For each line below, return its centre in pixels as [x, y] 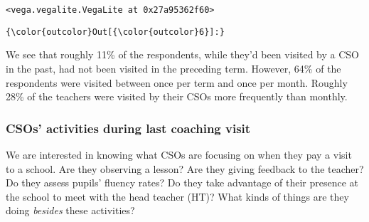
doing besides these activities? [70, 210]
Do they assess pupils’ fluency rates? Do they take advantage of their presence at [182, 183]
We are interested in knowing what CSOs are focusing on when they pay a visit [179, 154]
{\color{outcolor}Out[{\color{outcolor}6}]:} [115, 32]
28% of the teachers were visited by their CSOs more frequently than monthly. [177, 96]
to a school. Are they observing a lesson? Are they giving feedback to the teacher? [185, 168]
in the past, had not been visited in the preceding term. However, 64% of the [173, 68]
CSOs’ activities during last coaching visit [128, 128]
